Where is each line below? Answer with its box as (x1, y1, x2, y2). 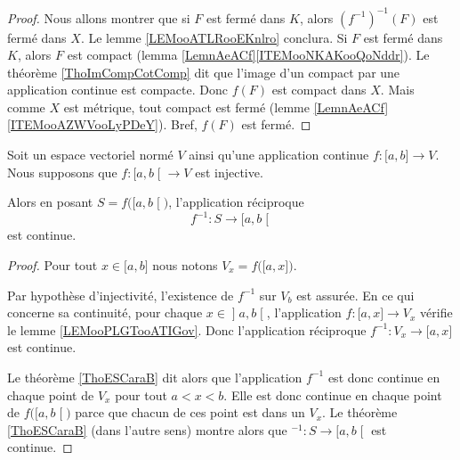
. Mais (380, 80, 415, 99)
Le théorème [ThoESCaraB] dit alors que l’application (7, 367, 303, 386)
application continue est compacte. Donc (7, 80, 228, 99)
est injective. (195, 162, 263, 181)
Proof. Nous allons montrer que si (7, 8, 190, 27)
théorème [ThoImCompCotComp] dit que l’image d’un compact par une (7, 62, 400, 81)
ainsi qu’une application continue (189, 145, 369, 164)
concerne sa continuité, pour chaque (7, 303, 203, 322)
